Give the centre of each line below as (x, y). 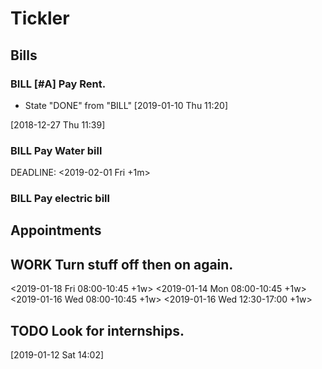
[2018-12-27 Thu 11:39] (58, 124)
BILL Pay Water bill (56, 150)
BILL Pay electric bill (60, 199)
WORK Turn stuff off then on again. (122, 264)
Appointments (56, 230)
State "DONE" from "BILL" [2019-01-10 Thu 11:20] (126, 105)
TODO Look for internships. (97, 330)
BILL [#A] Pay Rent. (58, 84)
